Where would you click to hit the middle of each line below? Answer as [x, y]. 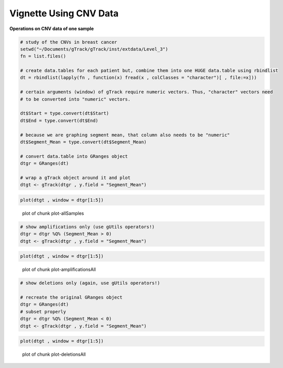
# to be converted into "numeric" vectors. [75, 99]
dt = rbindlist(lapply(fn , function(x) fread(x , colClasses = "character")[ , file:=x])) [138, 78]
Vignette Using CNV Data [64, 13]
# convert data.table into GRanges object [74, 156]
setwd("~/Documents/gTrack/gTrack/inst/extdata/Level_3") [94, 49]
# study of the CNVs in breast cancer [69, 42]
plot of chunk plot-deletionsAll [54, 354]
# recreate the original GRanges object [71, 297]
